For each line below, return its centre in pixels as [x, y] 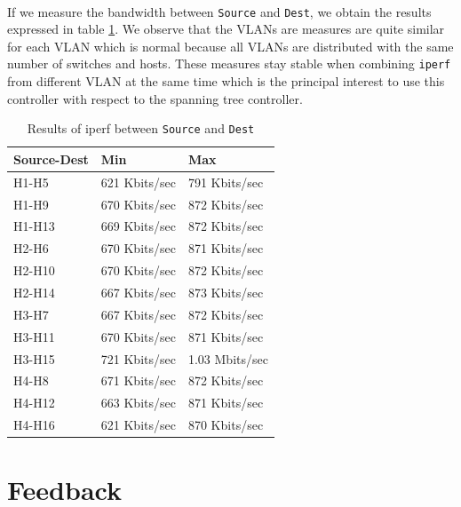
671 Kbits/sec [138, 380]
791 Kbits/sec [226, 182]
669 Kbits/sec [138, 226]
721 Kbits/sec [138, 358]
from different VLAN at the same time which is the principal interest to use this [226, 81]
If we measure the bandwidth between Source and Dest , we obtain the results [219, 11]
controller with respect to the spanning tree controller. [155, 98]
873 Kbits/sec [226, 292]
